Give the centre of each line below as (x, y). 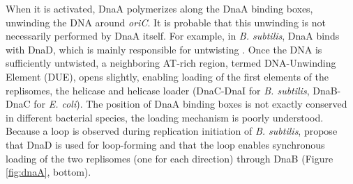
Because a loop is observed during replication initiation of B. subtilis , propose (172, 131)
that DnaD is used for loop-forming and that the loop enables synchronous (165, 144)
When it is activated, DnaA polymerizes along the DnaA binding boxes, (159, 8)
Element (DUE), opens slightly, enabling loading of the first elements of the (167, 76)
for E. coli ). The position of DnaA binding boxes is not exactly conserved (190, 104)
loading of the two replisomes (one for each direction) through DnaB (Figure (170, 158)
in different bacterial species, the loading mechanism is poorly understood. (165, 117)
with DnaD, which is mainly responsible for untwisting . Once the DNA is (164, 49)
